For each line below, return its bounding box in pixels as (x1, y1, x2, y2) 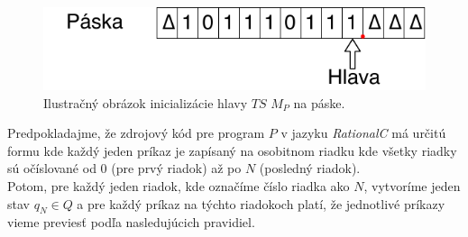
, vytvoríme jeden (363, 177, 461, 196)
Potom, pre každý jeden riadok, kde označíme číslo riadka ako (7, 177, 350, 196)
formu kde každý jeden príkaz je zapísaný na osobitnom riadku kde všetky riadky (7, 141, 457, 160)
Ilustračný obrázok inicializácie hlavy (43, 93, 248, 112)
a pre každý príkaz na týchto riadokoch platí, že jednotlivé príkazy (77, 194, 445, 213)
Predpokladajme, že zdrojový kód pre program (7, 123, 265, 142)
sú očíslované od (7, 159, 96, 178)
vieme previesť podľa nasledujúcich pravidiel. (7, 213, 255, 232)
